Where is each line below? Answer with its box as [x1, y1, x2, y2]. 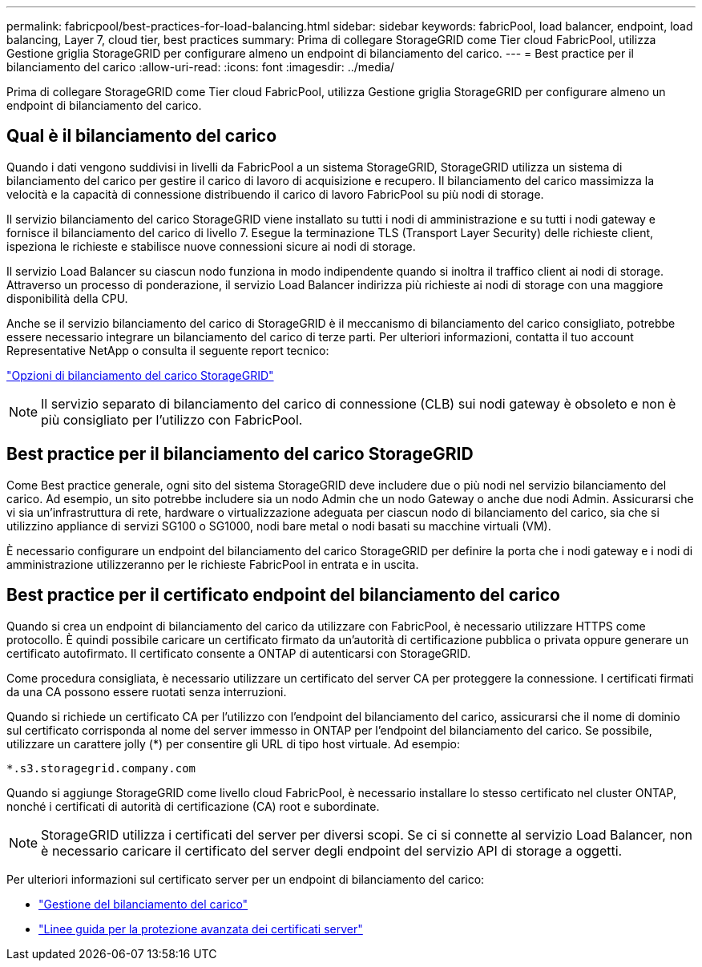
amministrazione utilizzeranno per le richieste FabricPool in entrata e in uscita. [6, 557, 419, 571]
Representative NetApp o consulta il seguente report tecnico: [6, 343, 329, 357]
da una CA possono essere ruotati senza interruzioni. [6, 684, 287, 699]
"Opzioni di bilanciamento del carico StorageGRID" [6, 368, 274, 382]
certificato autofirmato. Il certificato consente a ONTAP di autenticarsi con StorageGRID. [6, 646, 471, 660]
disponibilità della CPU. [6, 291, 128, 305]
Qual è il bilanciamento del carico [6, 126, 277, 147]
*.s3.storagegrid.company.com [6, 761, 196, 775]
